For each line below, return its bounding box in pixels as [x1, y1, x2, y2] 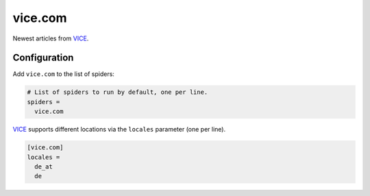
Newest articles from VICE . [12, 34, 89, 42]
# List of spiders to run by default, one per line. [27, 88, 208, 96]
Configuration [12, 52, 74, 64]
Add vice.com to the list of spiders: [12, 70, 114, 78]
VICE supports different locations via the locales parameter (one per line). [12, 125, 226, 134]
